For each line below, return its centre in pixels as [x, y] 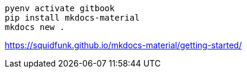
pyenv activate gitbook [60, 8]
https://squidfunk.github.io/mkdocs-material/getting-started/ [123, 45]
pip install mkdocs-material [72, 18]
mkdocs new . [35, 27]
